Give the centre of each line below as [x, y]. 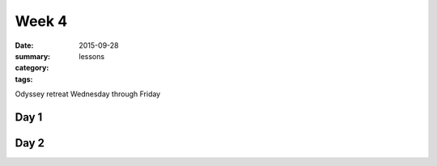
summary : [33, 56]
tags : [24, 79]
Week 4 [41, 21]
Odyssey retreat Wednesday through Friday [88, 94]
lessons [92, 56]
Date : [24, 45]
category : [32, 68]
